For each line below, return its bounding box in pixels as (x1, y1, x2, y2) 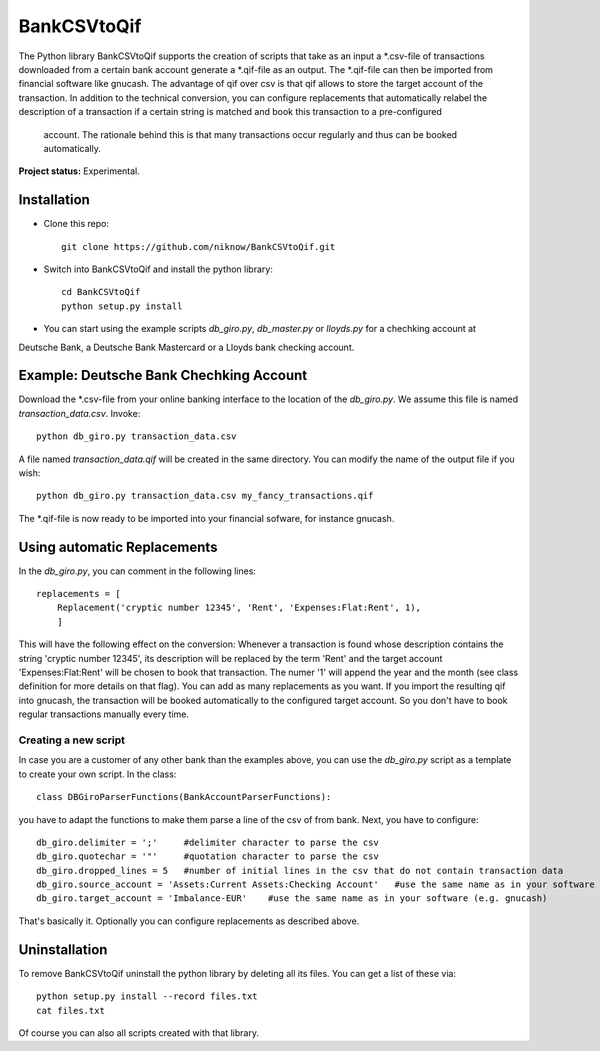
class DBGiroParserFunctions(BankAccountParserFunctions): (36, 791, 332, 803)
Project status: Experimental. (18, 165, 140, 177)
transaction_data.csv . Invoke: (18, 407, 141, 419)
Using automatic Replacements (18, 538, 218, 555)
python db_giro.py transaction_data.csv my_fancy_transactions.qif (36, 490, 374, 502)
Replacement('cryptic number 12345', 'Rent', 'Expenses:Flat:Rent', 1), (56, 602, 422, 614)
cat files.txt (36, 1005, 105, 1016)
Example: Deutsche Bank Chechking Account (18, 367, 308, 384)
